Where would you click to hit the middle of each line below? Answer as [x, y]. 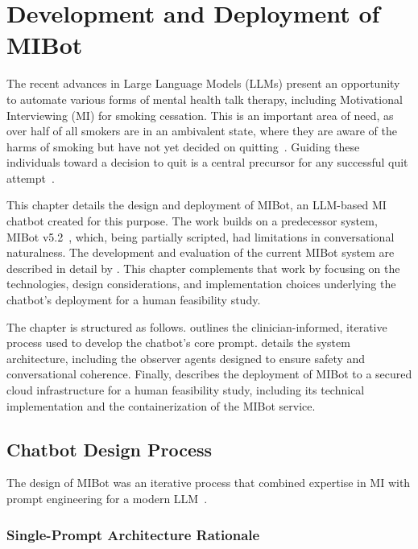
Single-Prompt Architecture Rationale [133, 534]
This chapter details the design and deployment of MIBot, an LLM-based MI [197, 205]
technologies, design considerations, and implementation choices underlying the [201, 284]
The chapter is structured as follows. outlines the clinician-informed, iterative [197, 326]
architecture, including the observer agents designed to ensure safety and [186, 358]
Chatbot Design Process [110, 449]
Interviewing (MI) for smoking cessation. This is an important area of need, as [200, 115]
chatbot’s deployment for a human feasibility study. [134, 300]
